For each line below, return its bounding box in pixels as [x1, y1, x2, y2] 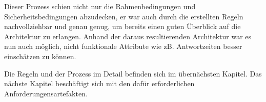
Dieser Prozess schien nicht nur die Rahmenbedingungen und [4, 1, 196, 11]
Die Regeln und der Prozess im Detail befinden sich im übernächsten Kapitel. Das [4, 68, 262, 79]
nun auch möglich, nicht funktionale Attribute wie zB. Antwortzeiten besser [4, 41, 242, 52]
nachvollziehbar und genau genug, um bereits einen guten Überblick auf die [4, 21, 241, 32]
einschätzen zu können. [4, 50, 76, 61]
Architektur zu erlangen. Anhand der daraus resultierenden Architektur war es [4, 31, 252, 41]
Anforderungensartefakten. [4, 88, 88, 98]
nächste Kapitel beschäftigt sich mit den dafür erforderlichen [4, 78, 195, 89]
